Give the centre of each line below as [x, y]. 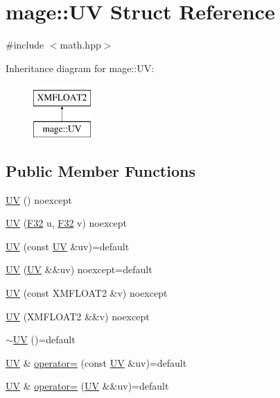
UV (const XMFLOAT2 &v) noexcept [87, 293]
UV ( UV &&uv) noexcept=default [79, 269]
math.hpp [80, 45]
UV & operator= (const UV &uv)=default [96, 362]
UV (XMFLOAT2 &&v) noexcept [78, 316]
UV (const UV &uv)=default [68, 246]
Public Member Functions [100, 170]
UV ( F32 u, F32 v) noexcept [67, 223]
